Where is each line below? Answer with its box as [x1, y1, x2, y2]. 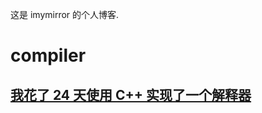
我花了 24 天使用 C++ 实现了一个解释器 [10, 86, 252, 103]
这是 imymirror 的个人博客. [10, 9, 120, 20]
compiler [10, 44, 87, 67]
